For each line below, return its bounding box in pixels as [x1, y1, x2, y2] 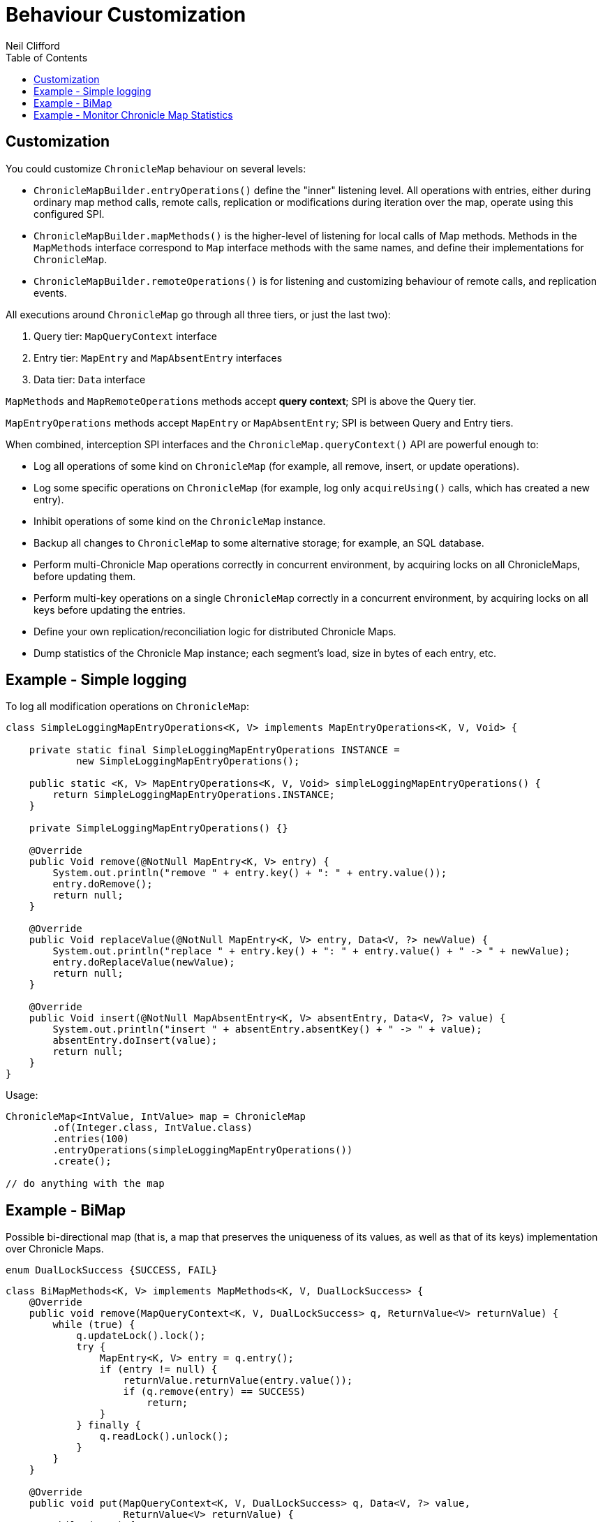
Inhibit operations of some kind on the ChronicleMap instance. [33, 515, 326, 527]
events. [33, 286, 67, 299]
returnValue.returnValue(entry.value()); [123, 1375, 353, 1387]
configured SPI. [33, 207, 105, 220]
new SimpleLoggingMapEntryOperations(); [76, 755, 300, 767]
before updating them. [33, 570, 136, 582]
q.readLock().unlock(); [99, 1431, 230, 1442]
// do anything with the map [6, 1178, 165, 1190]
